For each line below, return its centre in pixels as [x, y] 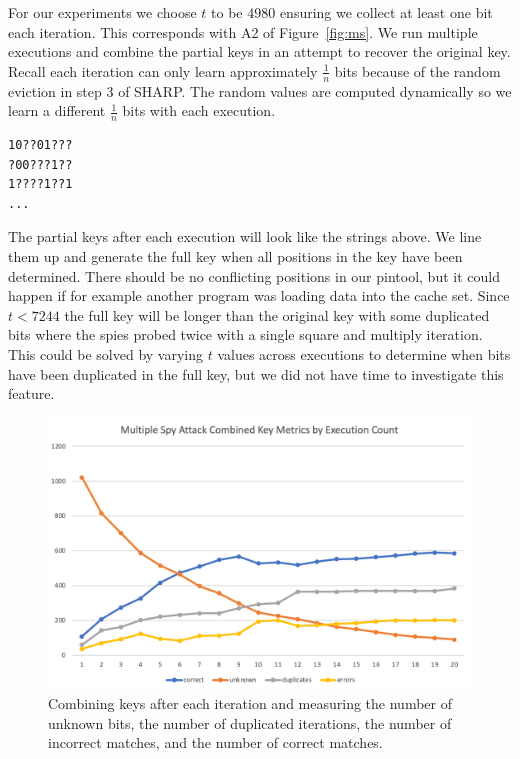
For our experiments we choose [102, 12]
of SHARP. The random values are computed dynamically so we [315, 90]
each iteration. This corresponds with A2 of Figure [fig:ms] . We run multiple [243, 31]
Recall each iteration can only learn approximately [163, 70]
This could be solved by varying [106, 353]
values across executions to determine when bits [364, 353]
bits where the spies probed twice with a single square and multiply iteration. [245, 334]
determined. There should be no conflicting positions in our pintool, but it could [254, 275]
